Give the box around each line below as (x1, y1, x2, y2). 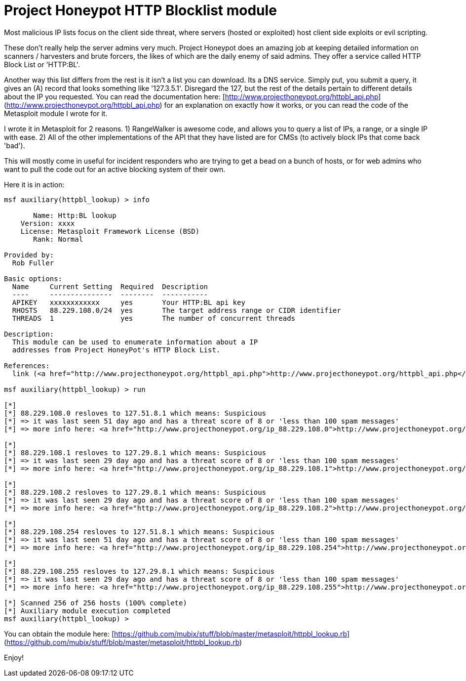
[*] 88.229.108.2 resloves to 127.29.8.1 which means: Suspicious (4, 488, 267, 496)
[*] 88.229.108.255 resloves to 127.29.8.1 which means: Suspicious (4, 567, 274, 575)
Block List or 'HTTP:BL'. (4, 60, 80, 69)
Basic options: (4, 274, 63, 283)
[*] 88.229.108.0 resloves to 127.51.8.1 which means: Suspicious (4, 409, 267, 417)
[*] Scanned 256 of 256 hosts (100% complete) (4, 598, 187, 607)
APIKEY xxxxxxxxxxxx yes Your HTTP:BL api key (12, 298, 245, 306)
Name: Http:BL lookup (33, 211, 116, 219)
